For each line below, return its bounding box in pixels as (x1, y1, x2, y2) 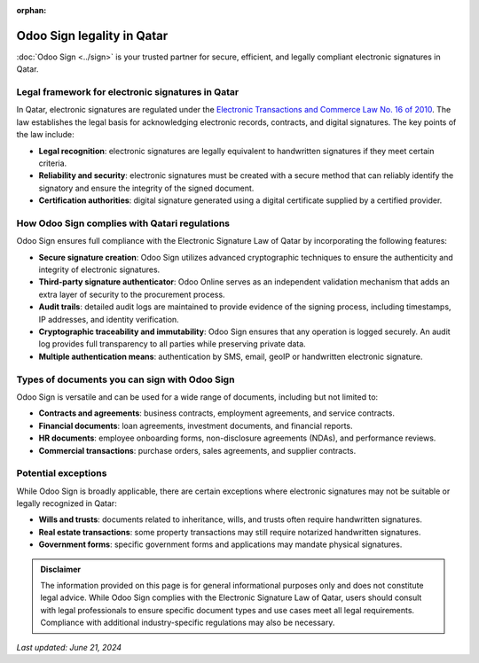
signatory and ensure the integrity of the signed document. (38, 183, 255, 193)
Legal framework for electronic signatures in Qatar (16, 86, 239, 98)
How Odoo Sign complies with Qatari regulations (16, 217, 231, 230)
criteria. (38, 158, 67, 168)
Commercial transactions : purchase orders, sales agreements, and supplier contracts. (38, 445, 357, 456)
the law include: (16, 129, 75, 140)
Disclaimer (40, 564, 82, 574)
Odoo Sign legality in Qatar (16, 27, 169, 43)
